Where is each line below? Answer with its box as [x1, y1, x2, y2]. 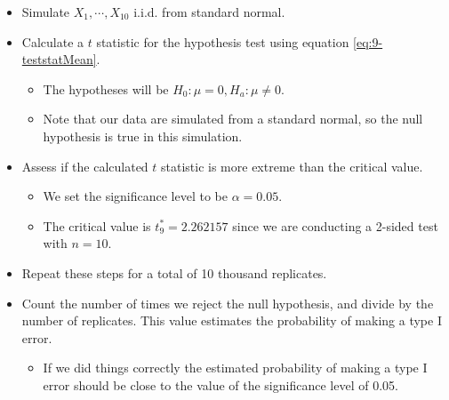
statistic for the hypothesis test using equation [96, 32, 349, 51]
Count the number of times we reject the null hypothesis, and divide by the [21, 293, 434, 312]
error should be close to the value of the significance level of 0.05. [43, 375, 398, 394]
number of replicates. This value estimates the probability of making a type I [21, 311, 442, 330]
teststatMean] [21, 50, 97, 68]
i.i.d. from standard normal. [133, 3, 285, 20]
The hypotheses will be [43, 79, 169, 98]
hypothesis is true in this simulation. [43, 126, 243, 145]
